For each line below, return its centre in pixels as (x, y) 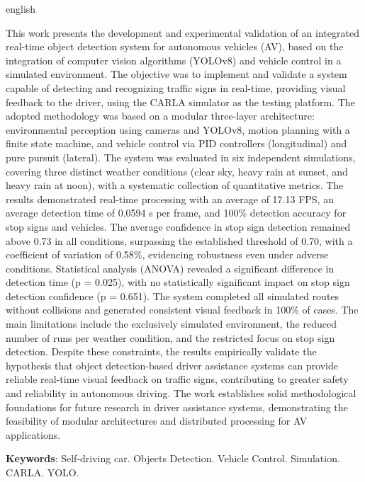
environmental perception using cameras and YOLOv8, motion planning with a (178, 129)
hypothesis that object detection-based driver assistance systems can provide (172, 365)
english (21, 8)
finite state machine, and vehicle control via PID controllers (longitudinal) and (176, 143)
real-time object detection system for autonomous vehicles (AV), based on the (175, 46)
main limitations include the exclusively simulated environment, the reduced (171, 324)
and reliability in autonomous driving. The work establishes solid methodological (181, 393)
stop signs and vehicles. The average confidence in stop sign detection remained (178, 226)
